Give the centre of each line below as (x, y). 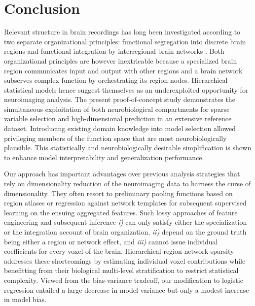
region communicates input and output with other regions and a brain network (123, 70)
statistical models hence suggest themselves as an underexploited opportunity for (126, 89)
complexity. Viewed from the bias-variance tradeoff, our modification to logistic (124, 280)
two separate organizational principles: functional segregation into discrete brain (125, 41)
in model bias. (25, 299)
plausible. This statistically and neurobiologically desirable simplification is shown (128, 148)
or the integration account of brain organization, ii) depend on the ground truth (125, 232)
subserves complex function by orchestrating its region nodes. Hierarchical (116, 80)
